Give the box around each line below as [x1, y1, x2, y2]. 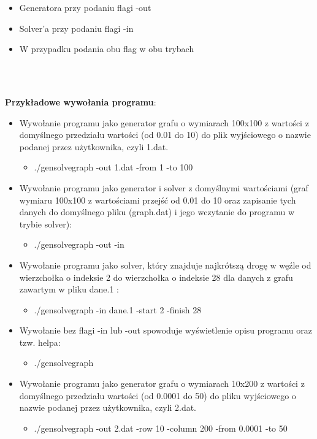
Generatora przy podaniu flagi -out [19, 1, 151, 13]
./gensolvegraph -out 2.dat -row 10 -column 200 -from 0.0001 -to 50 [34, 421, 288, 434]
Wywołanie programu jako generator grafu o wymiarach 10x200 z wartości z [19, 377, 305, 390]
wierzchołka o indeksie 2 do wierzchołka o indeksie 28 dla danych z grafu [19, 270, 293, 283]
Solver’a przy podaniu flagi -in [19, 21, 134, 34]
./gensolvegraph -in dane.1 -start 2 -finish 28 [34, 303, 202, 316]
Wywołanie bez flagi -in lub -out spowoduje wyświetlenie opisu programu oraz [19, 324, 312, 337]
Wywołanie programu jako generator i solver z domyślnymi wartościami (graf [19, 181, 308, 194]
